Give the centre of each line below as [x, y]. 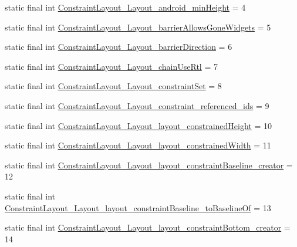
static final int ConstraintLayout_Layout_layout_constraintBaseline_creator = [149, 165]
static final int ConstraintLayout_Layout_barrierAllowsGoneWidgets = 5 [138, 27]
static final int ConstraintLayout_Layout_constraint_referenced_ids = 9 [137, 105]
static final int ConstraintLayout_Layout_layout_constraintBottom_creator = [148, 227]
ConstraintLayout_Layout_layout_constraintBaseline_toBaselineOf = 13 [138, 207]
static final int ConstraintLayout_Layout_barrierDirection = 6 [119, 47]
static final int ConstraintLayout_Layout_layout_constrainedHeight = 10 [138, 125]
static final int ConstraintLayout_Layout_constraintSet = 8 [113, 86]
